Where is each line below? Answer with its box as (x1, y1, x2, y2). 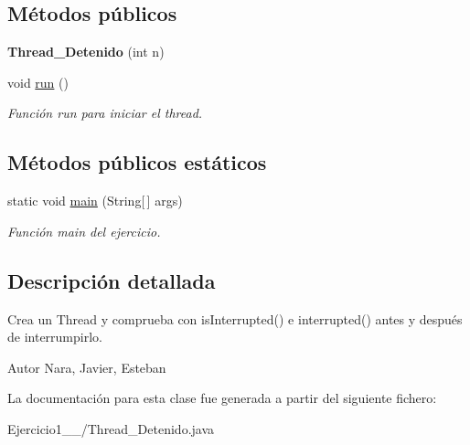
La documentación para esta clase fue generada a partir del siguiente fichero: (7, 388, 437, 408)
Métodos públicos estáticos (7, 148, 267, 176)
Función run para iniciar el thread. (7, 103, 203, 122)
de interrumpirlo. (7, 327, 102, 346)
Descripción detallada (7, 266, 216, 294)
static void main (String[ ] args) (7, 191, 183, 210)
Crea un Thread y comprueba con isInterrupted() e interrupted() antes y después (7, 309, 463, 328)
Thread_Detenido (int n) (7, 42, 165, 61)
